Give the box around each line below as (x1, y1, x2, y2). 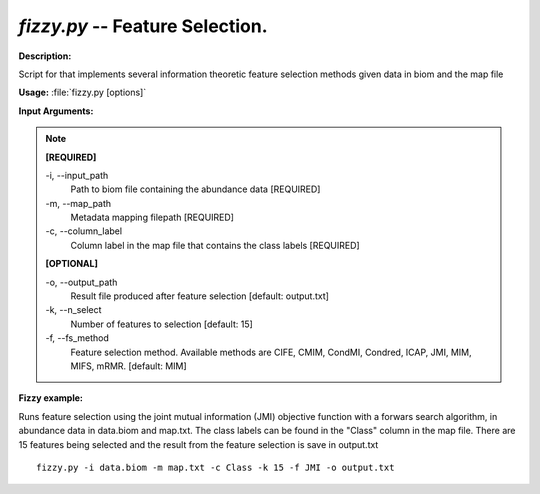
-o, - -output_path (45, 276, 118, 288)
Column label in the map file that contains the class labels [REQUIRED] (70, 239, 360, 251)
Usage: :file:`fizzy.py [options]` (18, 86, 147, 99)
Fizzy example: (18, 392, 84, 404)
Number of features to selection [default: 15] (70, 318, 254, 330)
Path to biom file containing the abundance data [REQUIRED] (70, 183, 321, 195)
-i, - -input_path (45, 169, 109, 181)
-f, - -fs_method (45, 332, 110, 344)
